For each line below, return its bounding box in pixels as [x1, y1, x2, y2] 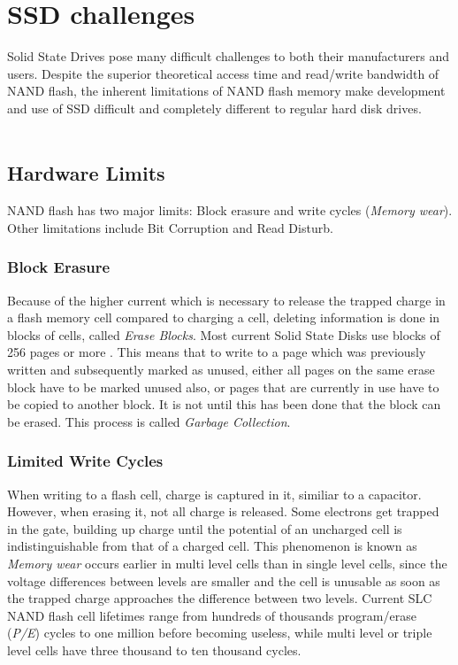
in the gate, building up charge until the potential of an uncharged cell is [7, 519, 402, 537]
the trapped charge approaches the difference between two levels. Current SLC [7, 589, 432, 607]
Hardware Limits [7, 159, 165, 187]
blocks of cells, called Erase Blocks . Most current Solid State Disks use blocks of [7, 325, 440, 344]
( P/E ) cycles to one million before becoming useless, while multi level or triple [7, 623, 432, 642]
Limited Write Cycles [7, 450, 164, 472]
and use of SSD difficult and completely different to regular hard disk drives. [7, 98, 422, 117]
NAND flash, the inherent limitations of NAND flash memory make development [7, 81, 446, 100]
